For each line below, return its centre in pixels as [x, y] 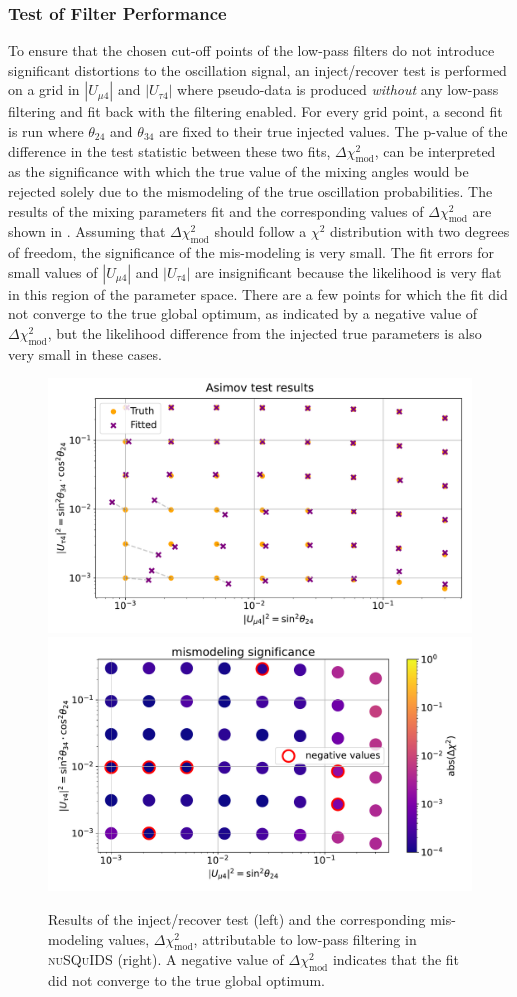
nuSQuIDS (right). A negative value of [166, 959]
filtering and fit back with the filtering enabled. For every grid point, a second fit [255, 111]
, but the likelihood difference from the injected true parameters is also [264, 332]
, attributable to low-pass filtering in [305, 938]
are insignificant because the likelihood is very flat [348, 271]
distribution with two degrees [420, 231]
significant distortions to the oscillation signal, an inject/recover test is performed [257, 69]
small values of [53, 271]
